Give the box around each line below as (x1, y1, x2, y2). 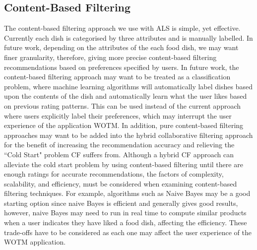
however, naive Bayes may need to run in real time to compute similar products (4, 207, 247, 218)
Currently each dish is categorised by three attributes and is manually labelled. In (4, 32, 253, 43)
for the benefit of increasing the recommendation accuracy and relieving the (4, 139, 235, 150)
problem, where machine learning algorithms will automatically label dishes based (4, 81, 253, 91)
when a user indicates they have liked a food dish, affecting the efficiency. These (4, 217, 247, 228)
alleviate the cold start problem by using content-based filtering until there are (4, 159, 243, 169)
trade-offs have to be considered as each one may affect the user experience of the (4, 227, 252, 237)
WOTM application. (4, 237, 66, 247)
